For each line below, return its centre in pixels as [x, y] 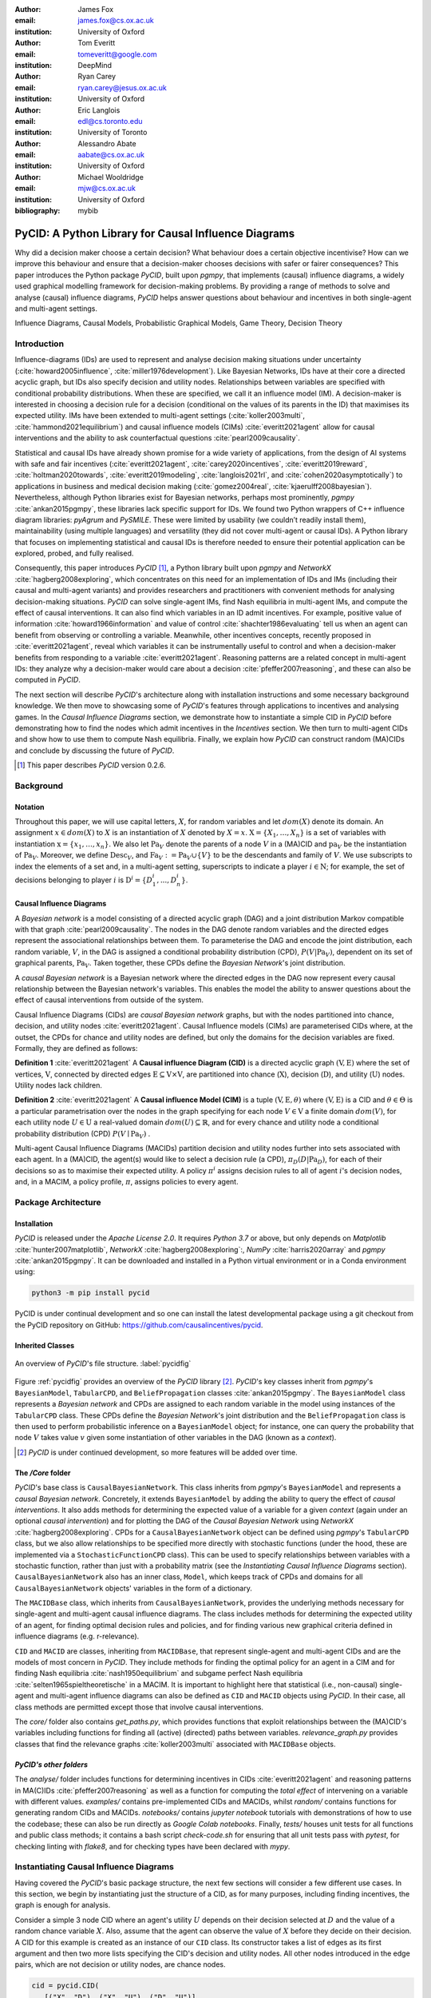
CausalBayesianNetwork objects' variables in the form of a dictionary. [134, 1588]
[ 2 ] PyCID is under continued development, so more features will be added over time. [158, 1452]
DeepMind [95, 65]
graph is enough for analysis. [63, 1905]
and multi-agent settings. [56, 308]
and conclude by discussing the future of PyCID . [95, 750]
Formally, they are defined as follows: [76, 1048]
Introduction [39, 344]
